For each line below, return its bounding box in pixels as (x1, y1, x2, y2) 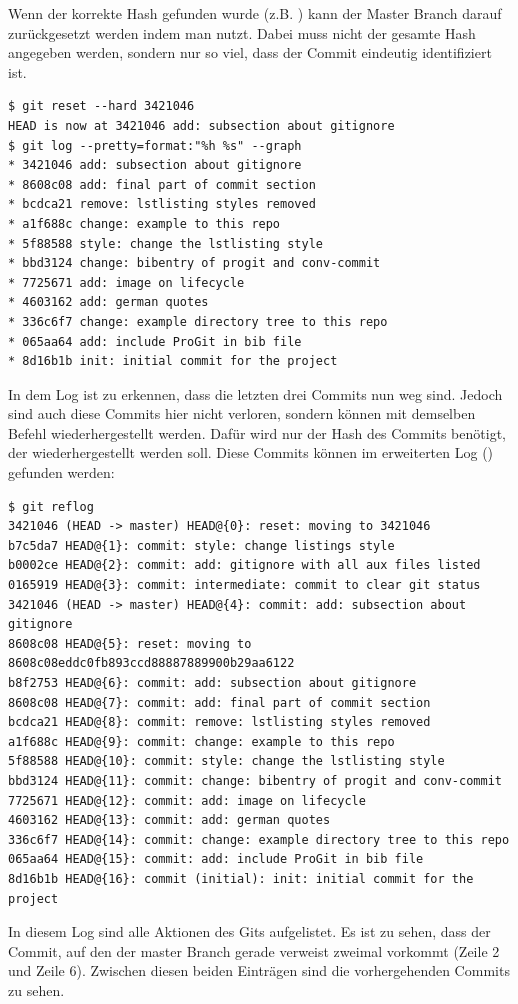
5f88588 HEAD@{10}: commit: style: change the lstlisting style (8, 754, 445, 769)
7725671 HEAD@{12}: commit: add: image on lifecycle (8, 793, 366, 808)
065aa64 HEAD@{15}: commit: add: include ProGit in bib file (8, 852, 424, 867)
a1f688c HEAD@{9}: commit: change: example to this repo (8, 734, 395, 749)
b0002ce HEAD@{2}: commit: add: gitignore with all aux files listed (8, 558, 481, 573)
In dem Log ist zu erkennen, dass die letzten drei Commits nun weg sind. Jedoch (8, 383, 503, 404)
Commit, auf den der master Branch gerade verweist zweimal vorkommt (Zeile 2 (8, 940, 500, 961)
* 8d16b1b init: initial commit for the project (8, 354, 338, 369)
